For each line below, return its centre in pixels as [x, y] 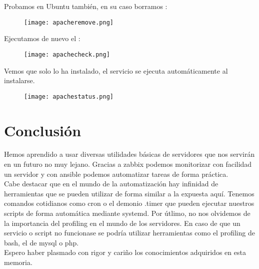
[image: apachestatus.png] [69, 96]
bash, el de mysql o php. [41, 242]
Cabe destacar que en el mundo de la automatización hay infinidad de [111, 184]
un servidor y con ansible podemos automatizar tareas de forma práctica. [116, 174]
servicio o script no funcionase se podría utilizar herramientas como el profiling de [129, 233]
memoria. [18, 262]
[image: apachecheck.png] [67, 54]
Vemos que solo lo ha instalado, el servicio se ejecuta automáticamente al [116, 70]
